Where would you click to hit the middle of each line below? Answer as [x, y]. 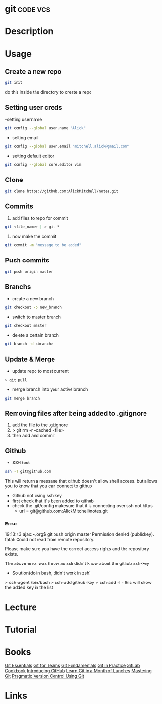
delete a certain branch [36, 335]
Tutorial [21, 630]
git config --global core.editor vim [43, 164]
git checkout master [26, 326]
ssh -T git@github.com [28, 472]
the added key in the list [29, 588]
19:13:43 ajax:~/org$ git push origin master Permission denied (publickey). [80, 534]
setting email [25, 137]
